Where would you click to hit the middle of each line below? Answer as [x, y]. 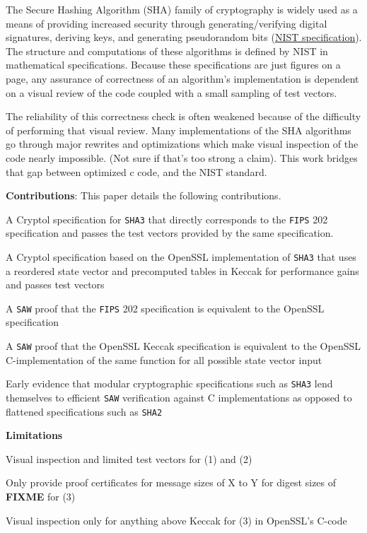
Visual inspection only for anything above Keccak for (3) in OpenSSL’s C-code [176, 520]
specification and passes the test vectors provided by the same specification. [170, 233]
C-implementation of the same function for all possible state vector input [164, 359]
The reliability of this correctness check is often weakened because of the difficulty [183, 116]
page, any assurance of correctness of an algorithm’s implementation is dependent [182, 78]
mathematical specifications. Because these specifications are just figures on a [173, 65]
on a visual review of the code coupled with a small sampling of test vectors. [171, 92]
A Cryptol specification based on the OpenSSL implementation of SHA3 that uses [181, 256]
